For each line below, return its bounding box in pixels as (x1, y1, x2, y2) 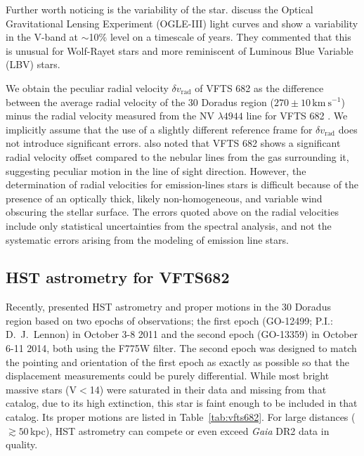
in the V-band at (6, 30, 79, 44)
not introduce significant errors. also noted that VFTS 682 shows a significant (6, 136, 341, 150)
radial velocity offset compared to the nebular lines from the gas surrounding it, (6, 149, 349, 164)
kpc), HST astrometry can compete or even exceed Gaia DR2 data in (30, 423, 330, 438)
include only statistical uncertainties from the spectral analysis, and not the (6, 218, 332, 233)
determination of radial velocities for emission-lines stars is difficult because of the (6, 177, 359, 192)
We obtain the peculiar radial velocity (6, 80, 169, 95)
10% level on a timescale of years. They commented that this (89, 30, 351, 44)
